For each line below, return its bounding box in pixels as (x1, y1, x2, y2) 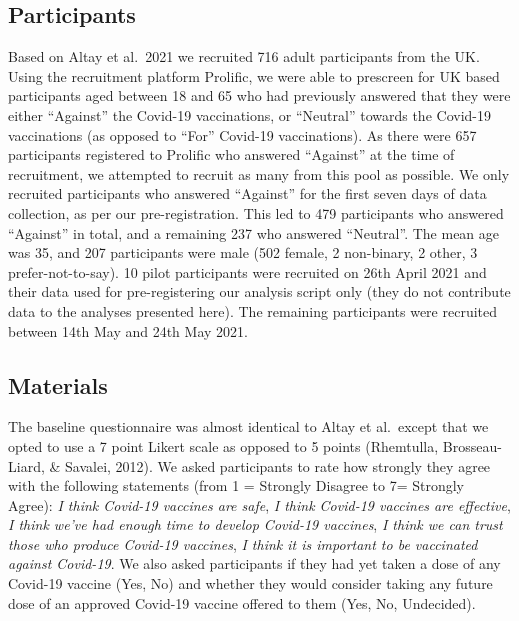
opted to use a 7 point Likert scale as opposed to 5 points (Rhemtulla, (8, 435, 439, 456)
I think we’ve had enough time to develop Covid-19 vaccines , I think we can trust (8, 514, 503, 535)
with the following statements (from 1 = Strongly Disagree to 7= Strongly (8, 475, 464, 496)
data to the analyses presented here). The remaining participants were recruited (8, 300, 498, 321)
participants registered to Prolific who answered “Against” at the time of (8, 144, 455, 165)
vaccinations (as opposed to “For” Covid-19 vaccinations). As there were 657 (8, 124, 477, 145)
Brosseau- (442, 435, 502, 456)
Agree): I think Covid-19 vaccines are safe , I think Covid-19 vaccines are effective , (8, 494, 511, 515)
